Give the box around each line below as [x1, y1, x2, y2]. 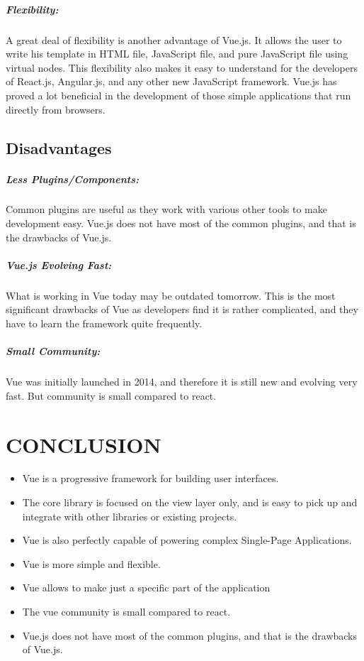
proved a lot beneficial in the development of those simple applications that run [6, 87, 351, 102]
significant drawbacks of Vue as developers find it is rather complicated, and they [6, 302, 358, 317]
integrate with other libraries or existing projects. [22, 508, 237, 523]
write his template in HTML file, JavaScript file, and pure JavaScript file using [6, 46, 348, 61]
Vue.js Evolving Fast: [6, 257, 112, 272]
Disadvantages [6, 136, 112, 158]
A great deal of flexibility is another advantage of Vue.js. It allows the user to [6, 32, 342, 47]
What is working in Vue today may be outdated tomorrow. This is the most [6, 288, 336, 302]
